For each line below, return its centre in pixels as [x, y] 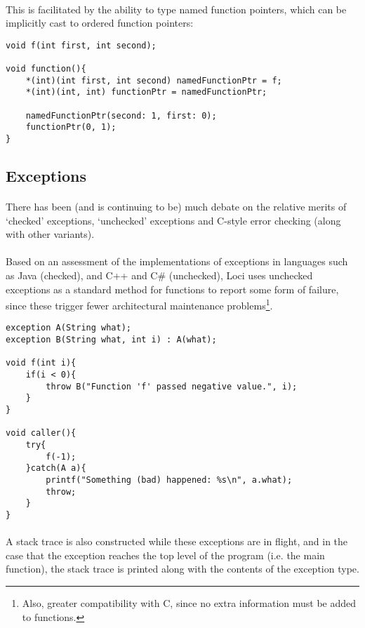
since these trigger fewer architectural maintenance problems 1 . [139, 304]
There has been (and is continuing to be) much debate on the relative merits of [176, 207]
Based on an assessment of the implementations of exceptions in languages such [177, 261]
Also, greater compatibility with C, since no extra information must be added [189, 603]
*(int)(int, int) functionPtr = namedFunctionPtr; [146, 92]
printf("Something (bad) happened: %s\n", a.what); [169, 480]
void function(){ [46, 69]
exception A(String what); [68, 328]
